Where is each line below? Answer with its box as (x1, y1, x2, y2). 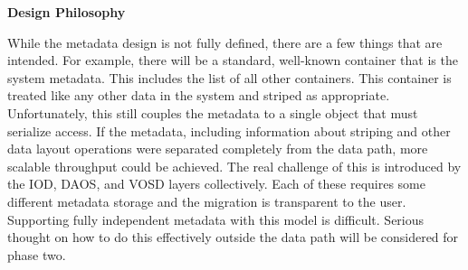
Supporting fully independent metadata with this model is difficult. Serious (7, 209, 425, 228)
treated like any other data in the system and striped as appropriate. (7, 86, 390, 105)
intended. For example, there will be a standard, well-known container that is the (7, 51, 458, 70)
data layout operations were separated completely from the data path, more (7, 139, 428, 158)
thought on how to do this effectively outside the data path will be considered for (7, 228, 459, 247)
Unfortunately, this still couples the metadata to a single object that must (7, 103, 418, 122)
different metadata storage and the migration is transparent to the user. (7, 191, 406, 210)
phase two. (7, 245, 66, 264)
